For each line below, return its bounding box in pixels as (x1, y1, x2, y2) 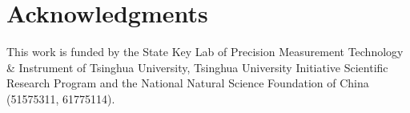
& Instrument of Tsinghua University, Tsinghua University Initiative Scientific (6, 59, 388, 75)
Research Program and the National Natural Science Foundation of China (6, 75, 369, 91)
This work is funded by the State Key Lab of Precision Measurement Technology (6, 43, 404, 60)
